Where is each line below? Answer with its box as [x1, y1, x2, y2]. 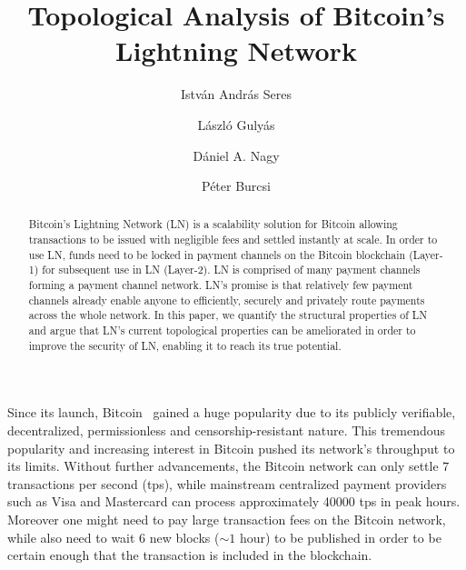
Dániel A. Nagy [193, 145, 280, 165]
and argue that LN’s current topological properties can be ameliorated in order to [28, 323, 416, 338]
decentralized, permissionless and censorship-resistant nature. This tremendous [7, 420, 446, 439]
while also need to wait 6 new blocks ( [7, 527, 220, 546]
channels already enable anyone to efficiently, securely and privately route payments [28, 292, 425, 307]
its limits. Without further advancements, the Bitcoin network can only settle [7, 456, 439, 475]
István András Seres [180, 85, 292, 104]
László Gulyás [197, 115, 275, 134]
